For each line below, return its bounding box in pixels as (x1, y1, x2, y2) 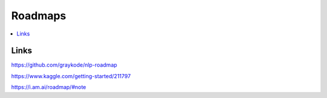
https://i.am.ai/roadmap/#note (11, 84, 87, 91)
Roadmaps (11, 9, 67, 22)
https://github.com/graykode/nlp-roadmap (11, 61, 117, 69)
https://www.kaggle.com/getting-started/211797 (11, 72, 131, 79)
